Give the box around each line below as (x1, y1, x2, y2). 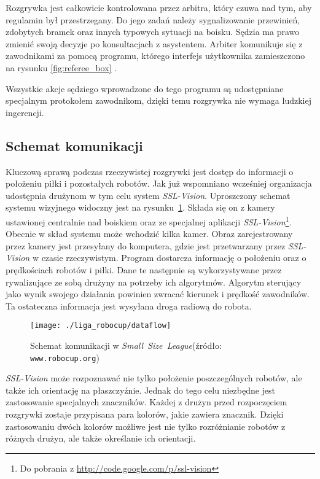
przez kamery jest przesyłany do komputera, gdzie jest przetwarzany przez (6, 239, 286, 252)
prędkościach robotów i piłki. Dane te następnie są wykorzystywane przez (6, 263, 282, 276)
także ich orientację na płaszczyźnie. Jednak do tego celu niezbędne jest (6, 383, 276, 396)
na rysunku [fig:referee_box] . (6, 61, 117, 74)
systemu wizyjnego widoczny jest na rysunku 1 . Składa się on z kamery (6, 201, 275, 214)
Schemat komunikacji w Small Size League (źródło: (30, 338, 222, 351)
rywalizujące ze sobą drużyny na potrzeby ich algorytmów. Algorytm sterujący (6, 275, 302, 288)
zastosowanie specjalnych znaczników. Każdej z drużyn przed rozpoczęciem (6, 395, 287, 408)
